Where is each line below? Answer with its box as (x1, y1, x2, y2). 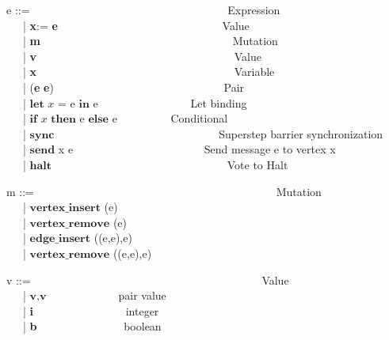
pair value (118, 287, 166, 304)
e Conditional (112, 110, 228, 127)
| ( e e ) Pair (22, 78, 245, 95)
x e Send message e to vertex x (58, 141, 336, 157)
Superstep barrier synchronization (219, 125, 383, 142)
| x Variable (22, 63, 275, 80)
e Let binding (93, 94, 247, 111)
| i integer (22, 302, 159, 319)
